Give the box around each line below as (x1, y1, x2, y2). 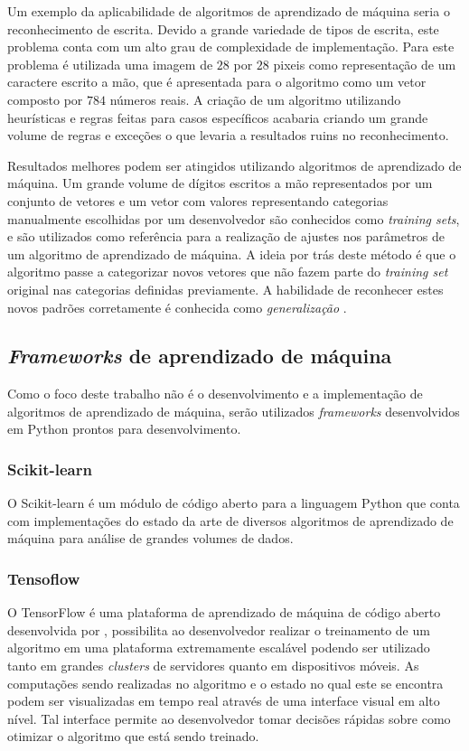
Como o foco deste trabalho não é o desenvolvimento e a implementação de (7, 384, 423, 403)
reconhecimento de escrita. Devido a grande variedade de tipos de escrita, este (7, 19, 439, 38)
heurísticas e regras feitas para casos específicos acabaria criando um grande (7, 108, 428, 127)
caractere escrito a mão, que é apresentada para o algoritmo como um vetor (7, 72, 427, 91)
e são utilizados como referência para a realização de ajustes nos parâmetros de (7, 227, 446, 246)
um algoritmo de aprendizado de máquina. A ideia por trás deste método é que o (7, 244, 456, 263)
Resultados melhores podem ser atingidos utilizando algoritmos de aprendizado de (7, 155, 462, 174)
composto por (7, 89, 83, 108)
